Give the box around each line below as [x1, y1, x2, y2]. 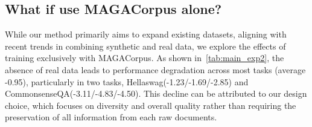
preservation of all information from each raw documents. [5, 111, 217, 123]
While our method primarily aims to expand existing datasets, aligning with [5, 28, 287, 41]
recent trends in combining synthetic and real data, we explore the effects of [5, 39, 286, 52]
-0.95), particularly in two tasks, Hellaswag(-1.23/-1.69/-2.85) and [5, 75, 249, 88]
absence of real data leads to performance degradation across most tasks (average [5, 63, 306, 76]
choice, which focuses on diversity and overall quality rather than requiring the [5, 99, 296, 111]
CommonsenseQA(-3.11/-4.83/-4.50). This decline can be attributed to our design [5, 87, 307, 100]
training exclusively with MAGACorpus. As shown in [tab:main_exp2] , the [5, 51, 284, 64]
